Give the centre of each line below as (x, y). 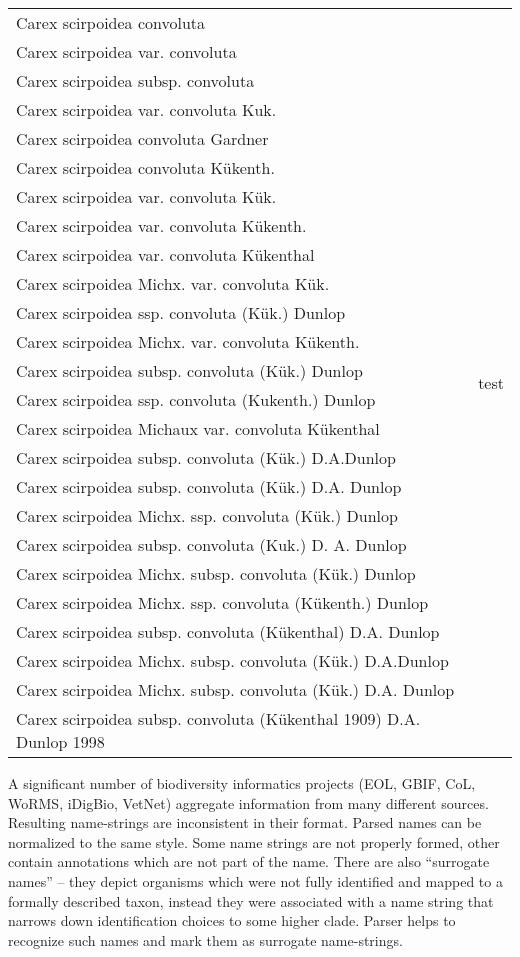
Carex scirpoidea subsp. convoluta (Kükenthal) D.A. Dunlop (228, 631)
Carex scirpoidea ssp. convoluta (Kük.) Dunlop (181, 312)
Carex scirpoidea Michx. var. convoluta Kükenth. (188, 341)
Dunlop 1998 (60, 741)
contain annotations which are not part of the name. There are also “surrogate (249, 861)
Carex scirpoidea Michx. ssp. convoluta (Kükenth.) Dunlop (222, 602)
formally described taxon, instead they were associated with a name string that (251, 900)
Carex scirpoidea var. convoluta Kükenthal (165, 254)
